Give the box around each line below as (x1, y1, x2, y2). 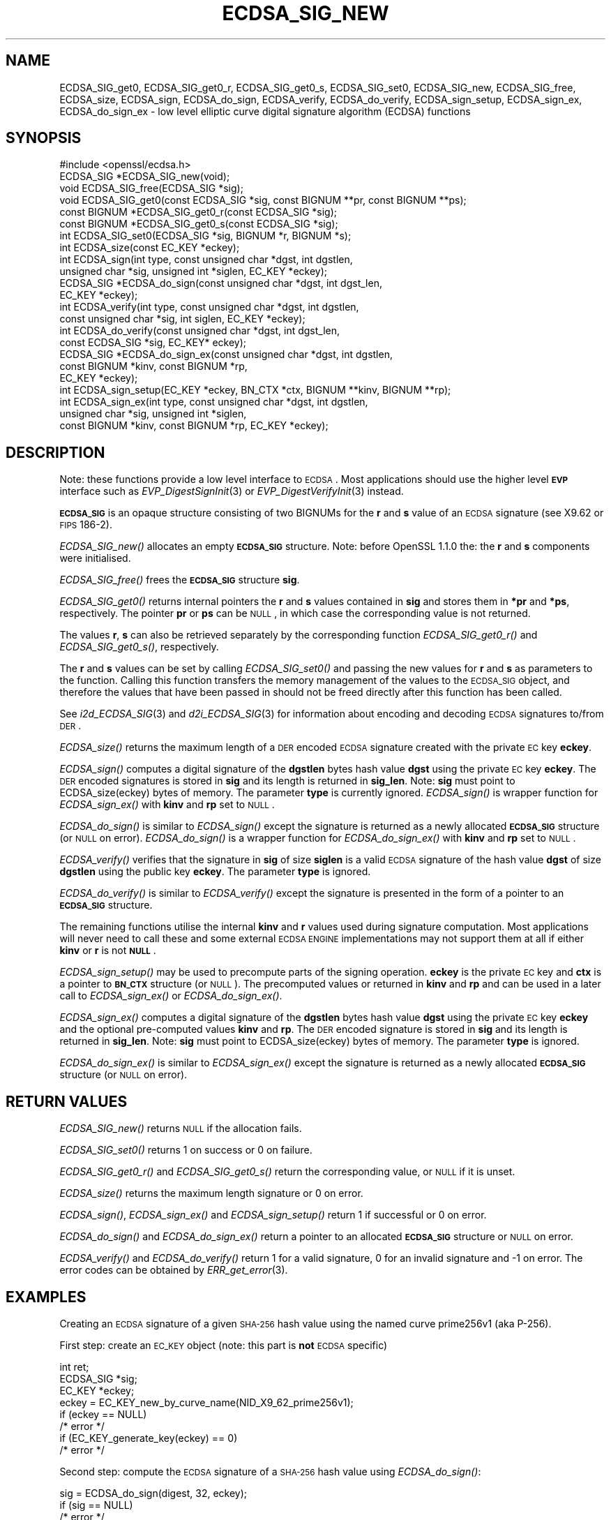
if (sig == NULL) (59, 1498, 133, 1511)
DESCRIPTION (6, 443, 105, 461)
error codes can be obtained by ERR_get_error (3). (59, 1264, 288, 1276)
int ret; (59, 1360, 89, 1373)
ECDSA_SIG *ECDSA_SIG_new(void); (59, 170, 230, 183)
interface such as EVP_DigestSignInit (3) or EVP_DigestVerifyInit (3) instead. (59, 485, 404, 498)
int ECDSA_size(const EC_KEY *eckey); (59, 241, 240, 254)
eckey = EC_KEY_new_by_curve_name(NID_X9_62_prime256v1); (59, 1396, 354, 1408)
